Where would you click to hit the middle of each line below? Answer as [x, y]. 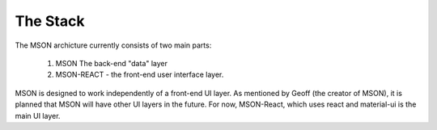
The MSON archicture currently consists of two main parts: [113, 45]
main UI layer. [38, 115]
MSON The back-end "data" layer [112, 63]
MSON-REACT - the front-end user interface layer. [140, 75]
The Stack [50, 21]
